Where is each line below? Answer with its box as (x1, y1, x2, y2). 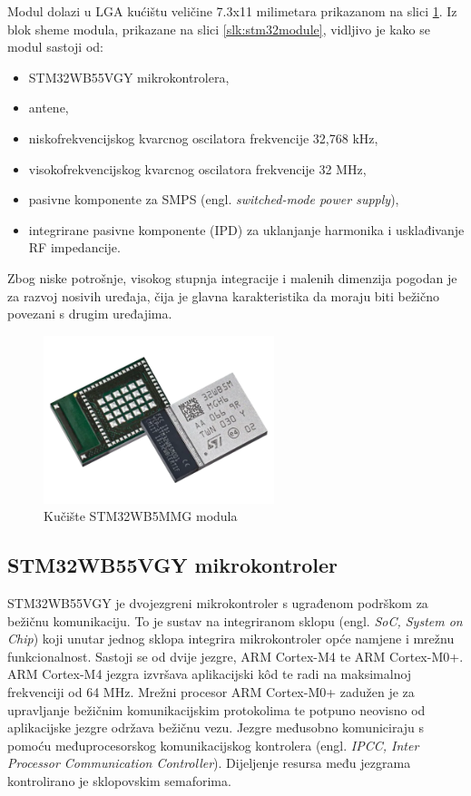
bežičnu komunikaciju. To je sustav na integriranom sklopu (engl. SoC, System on (7, 611, 463, 630)
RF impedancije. (28, 238, 121, 257)
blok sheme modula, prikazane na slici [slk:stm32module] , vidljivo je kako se (7, 19, 430, 38)
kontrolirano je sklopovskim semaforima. (7, 771, 231, 790)
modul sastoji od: (7, 37, 103, 56)
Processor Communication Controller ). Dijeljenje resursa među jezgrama (7, 753, 411, 772)
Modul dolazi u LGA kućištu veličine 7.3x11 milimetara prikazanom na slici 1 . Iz (7, 2, 457, 20)
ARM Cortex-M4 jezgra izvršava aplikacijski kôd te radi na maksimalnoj (7, 664, 412, 683)
